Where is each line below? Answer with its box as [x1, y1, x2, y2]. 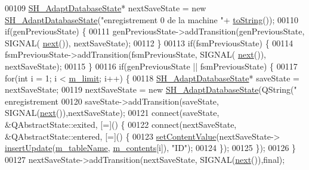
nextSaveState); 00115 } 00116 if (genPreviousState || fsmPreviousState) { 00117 [5, 59, 298, 72]
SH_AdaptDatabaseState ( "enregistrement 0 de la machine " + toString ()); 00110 [5, 13, 299, 26]
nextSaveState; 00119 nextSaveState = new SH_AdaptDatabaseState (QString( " [5, 83, 297, 96]
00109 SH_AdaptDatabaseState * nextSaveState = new [5, 2, 206, 14]
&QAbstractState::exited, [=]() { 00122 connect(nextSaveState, [5, 118, 237, 130]
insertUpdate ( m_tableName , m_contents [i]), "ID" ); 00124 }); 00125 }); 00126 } [5, 141, 296, 154]
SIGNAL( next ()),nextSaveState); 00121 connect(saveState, [5, 106, 220, 119]
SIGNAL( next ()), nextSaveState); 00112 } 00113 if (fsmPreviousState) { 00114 [5, 36, 293, 49]
